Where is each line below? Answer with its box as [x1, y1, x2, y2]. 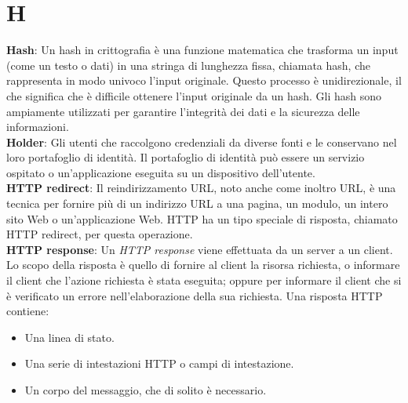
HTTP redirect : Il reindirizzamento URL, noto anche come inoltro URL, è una [6, 180, 396, 196]
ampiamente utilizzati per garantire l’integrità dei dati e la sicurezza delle [6, 103, 360, 119]
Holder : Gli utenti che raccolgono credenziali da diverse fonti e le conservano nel [6, 133, 397, 150]
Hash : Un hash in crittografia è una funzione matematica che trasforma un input [6, 42, 399, 58]
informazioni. [6, 118, 69, 135]
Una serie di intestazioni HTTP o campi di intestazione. [24, 355, 294, 372]
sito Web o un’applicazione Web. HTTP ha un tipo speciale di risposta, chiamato [6, 210, 398, 227]
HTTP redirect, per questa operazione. [6, 226, 193, 242]
